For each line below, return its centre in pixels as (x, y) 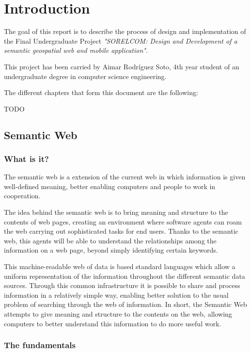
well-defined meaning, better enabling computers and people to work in (110, 186)
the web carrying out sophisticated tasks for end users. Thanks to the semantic (121, 231)
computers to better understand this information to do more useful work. (113, 323)
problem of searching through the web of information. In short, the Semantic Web (125, 304)
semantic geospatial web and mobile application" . (76, 50)
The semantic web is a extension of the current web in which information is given (125, 177)
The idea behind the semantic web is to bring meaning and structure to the (116, 212)
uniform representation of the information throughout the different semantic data (125, 276)
